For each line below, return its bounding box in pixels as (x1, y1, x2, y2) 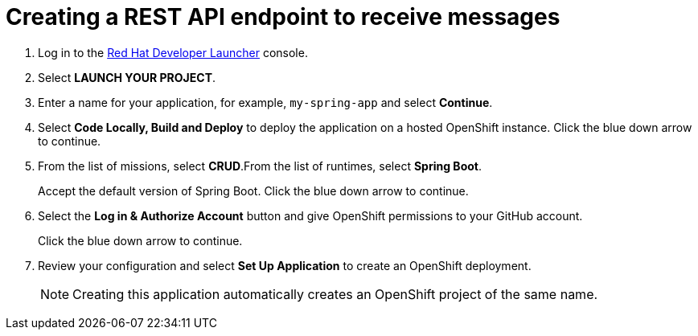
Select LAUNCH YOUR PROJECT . (38, 70, 216, 84)
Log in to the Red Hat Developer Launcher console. (38, 45, 308, 59)
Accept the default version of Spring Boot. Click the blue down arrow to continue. (38, 183, 469, 198)
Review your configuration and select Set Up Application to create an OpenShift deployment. (38, 258, 532, 272)
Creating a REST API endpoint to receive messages (6, 3, 560, 31)
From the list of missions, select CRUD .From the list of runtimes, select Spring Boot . (38, 158, 482, 173)
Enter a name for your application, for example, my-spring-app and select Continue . (38, 95, 493, 109)
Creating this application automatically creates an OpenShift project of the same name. (72, 285, 598, 302)
